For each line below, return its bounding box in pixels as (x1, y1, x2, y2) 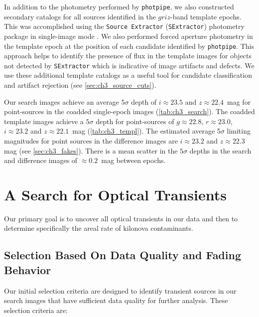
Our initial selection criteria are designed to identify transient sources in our (4, 285, 237, 296)
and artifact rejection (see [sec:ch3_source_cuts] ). (4, 80, 156, 90)
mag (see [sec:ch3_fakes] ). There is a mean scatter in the (4, 145, 178, 156)
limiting (227, 126, 251, 136)
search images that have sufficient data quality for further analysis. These (4, 295, 228, 306)
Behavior (4, 262, 51, 277)
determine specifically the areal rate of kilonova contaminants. (4, 223, 193, 233)
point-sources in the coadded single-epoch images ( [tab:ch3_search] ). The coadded (4, 106, 255, 117)
